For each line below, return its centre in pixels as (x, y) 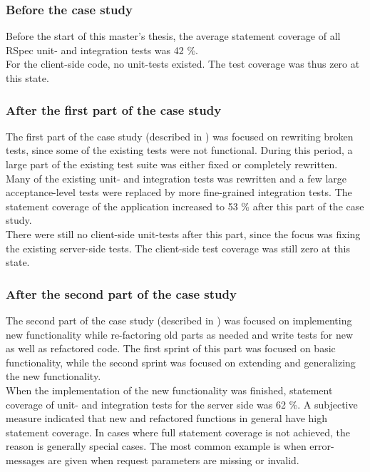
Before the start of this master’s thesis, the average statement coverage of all (173, 36)
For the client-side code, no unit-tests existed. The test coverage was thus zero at (183, 64)
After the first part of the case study (114, 109)
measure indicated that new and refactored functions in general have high (167, 418)
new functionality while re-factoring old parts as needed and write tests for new (180, 334)
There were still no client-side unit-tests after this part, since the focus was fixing (183, 234)
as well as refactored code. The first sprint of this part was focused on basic (171, 348)
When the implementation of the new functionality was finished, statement (169, 390)
